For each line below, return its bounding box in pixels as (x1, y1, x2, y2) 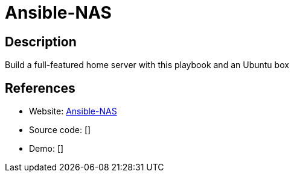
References (5, 80, 75, 96)
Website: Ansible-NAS (29, 106, 117, 117)
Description (5, 34, 77, 49)
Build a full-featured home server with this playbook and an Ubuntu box (5, 60, 289, 70)
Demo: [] (29, 143, 64, 154)
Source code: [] (29, 125, 91, 135)
